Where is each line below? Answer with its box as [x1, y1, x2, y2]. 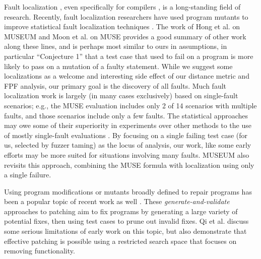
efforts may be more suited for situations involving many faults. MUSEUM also [4, 149, 249, 160]
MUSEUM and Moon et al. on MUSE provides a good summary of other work [4, 31, 246, 41]
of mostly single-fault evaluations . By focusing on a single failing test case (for [4, 129, 247, 140]
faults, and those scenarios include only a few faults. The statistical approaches [4, 110, 248, 120]
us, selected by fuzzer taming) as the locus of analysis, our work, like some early [4, 140, 251, 150]
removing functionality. [4, 245, 75, 256]
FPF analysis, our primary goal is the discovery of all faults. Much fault [4, 80, 226, 91]
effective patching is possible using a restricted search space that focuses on [4, 235, 237, 246]
